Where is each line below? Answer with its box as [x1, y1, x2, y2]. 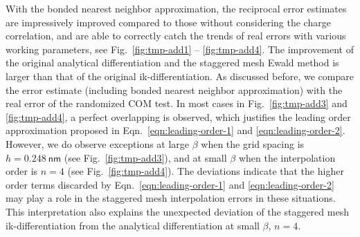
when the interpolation [238, 150, 336, 164]
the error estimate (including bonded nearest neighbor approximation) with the [6, 82, 343, 97]
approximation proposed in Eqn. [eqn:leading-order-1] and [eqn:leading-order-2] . [6, 123, 345, 138]
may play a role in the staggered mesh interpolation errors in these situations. [6, 191, 336, 205]
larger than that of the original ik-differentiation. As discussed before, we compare [6, 68, 354, 83]
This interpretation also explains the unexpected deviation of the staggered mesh [6, 204, 349, 218]
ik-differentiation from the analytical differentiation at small [6, 218, 260, 232]
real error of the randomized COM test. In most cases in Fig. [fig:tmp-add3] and [6, 96, 348, 111]
